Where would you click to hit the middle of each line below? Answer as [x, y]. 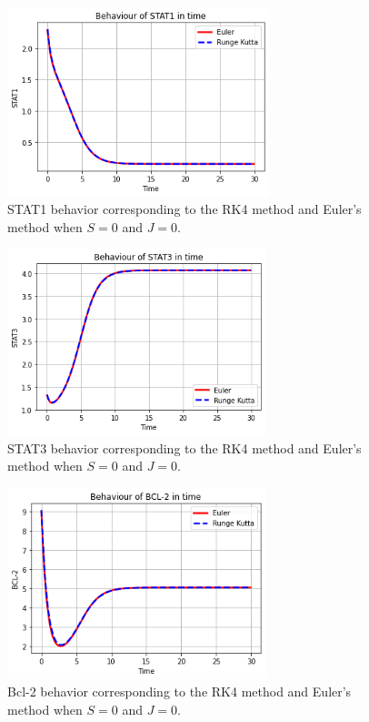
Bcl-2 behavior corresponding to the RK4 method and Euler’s [180, 691]
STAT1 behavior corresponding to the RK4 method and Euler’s [184, 209]
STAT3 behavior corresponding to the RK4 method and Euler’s [184, 447]
